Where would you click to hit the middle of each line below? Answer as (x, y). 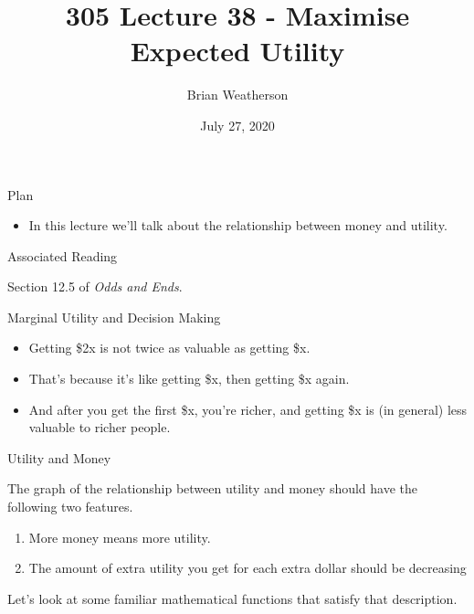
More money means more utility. (120, 537)
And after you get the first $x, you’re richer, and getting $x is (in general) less (248, 409)
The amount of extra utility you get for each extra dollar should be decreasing (248, 568)
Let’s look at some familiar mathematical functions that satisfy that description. (232, 598)
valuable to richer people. (100, 427)
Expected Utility (237, 51)
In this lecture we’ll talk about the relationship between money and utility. (238, 225)
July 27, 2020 (237, 125)
